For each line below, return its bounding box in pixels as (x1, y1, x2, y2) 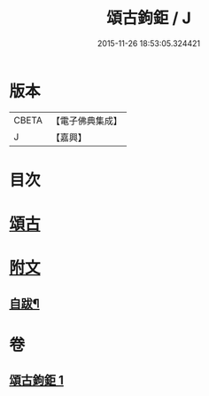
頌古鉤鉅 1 (9, 373, 65, 388)
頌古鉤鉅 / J (105, 8, 192, 28)
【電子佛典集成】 (50, 115, 122, 127)
